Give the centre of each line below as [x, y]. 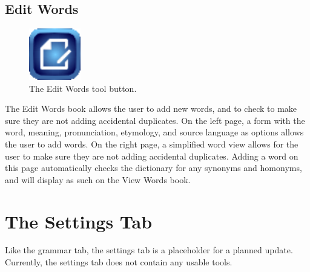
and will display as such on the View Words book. [98, 179]
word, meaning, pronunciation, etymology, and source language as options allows [154, 132]
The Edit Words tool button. [83, 88]
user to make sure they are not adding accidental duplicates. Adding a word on [152, 156]
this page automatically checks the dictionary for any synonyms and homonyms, [153, 168]
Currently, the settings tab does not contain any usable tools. [119, 262]
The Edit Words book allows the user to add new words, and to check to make [151, 108]
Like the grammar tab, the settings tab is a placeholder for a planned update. [149, 250]
